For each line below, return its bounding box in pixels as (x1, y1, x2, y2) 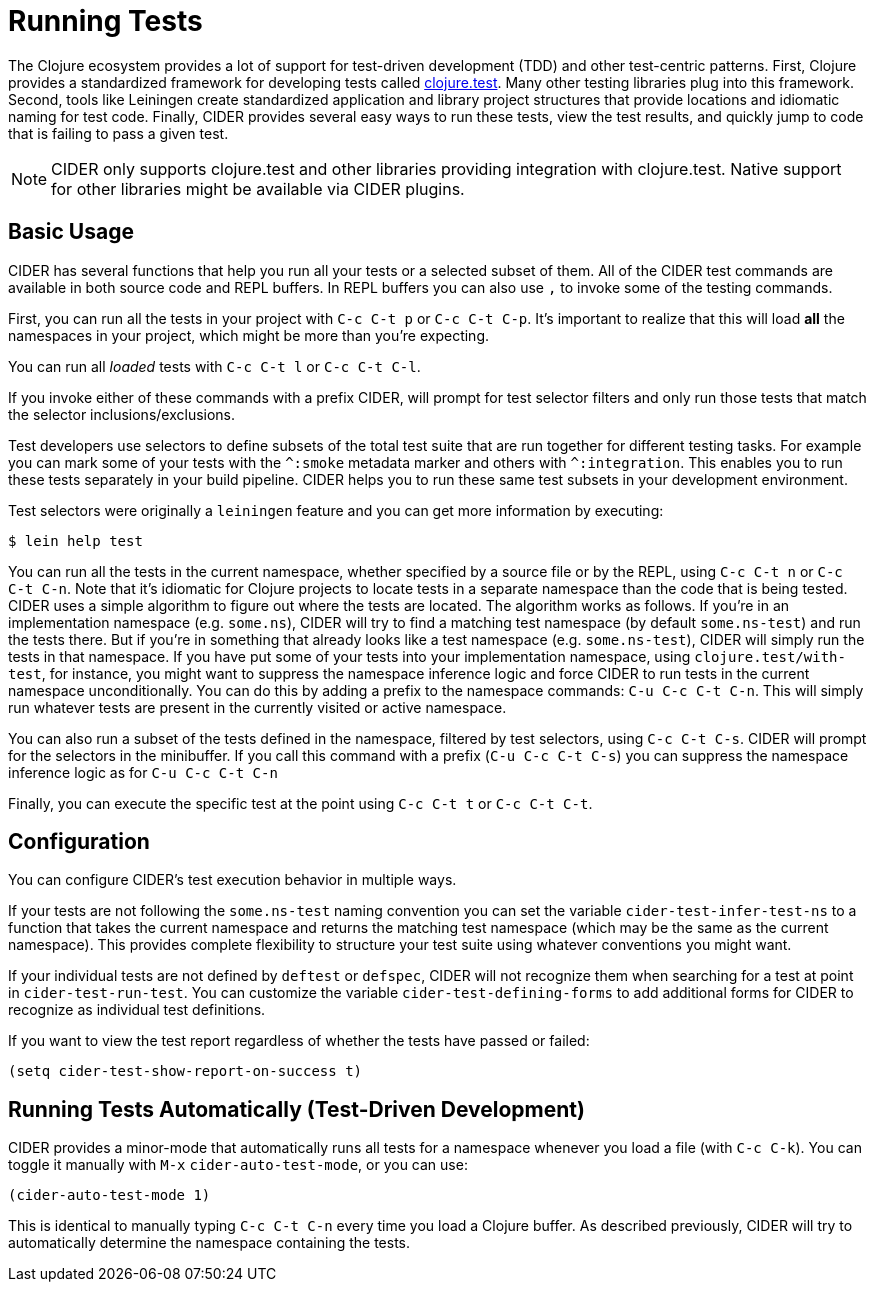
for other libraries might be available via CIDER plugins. (51, 178, 465, 199)
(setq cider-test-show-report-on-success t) (8, 1063, 363, 1080)
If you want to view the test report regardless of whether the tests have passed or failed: (8, 1032, 590, 1050)
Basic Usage (8, 219, 134, 245)
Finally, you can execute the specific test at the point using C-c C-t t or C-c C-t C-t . (8, 794, 593, 812)
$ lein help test (8, 532, 143, 549)
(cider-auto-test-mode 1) (8, 1187, 211, 1204)
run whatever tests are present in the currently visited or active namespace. (8, 698, 507, 716)
